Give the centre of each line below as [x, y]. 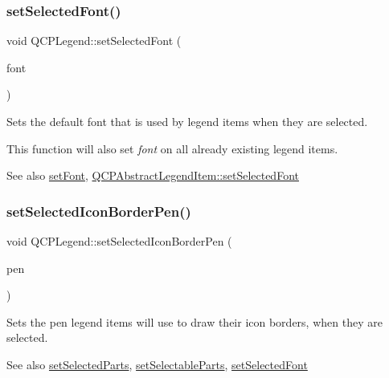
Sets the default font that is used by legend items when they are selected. [187, 121]
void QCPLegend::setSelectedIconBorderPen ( [119, 241]
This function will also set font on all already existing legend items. [172, 148]
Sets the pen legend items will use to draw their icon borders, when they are [194, 321]
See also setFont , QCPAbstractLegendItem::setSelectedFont [153, 175]
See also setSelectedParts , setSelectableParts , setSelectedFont [157, 364]
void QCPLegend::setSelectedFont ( [94, 41]
